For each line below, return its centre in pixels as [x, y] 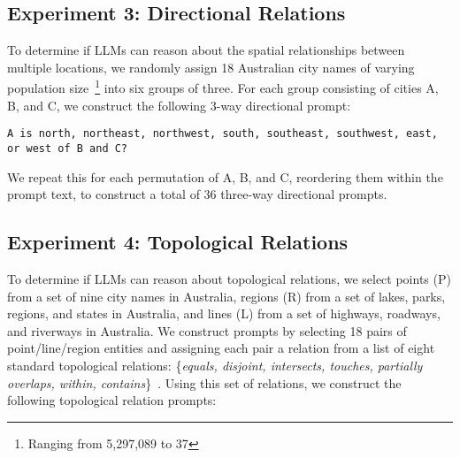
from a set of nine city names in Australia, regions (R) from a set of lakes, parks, [226, 296]
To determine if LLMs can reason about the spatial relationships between [206, 50]
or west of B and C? [68, 148]
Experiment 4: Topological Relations [178, 242]
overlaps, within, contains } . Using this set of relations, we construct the [204, 382]
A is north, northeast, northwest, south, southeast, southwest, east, [222, 134]
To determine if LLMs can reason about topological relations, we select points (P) [229, 278]
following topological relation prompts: [112, 400]
